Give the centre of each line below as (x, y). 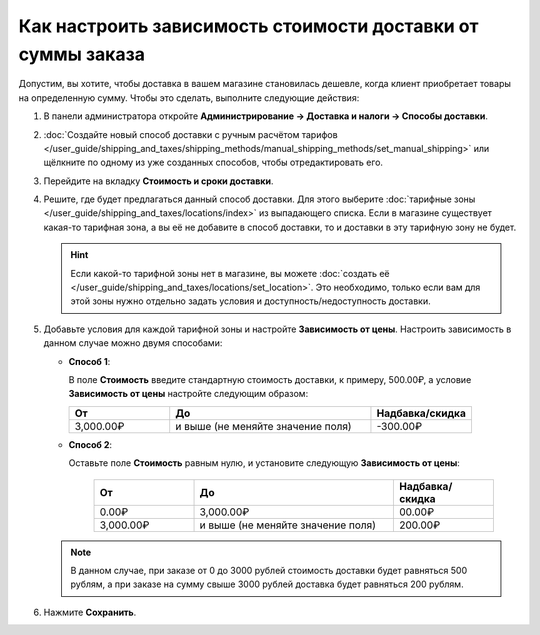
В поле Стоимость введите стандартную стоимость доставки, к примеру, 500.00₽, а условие (270, 379)
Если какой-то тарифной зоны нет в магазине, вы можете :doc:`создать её (230, 273)
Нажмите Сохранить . (90, 612)
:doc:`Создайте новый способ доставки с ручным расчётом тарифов (191, 134)
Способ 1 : (89, 361)
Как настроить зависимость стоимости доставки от (248, 26)
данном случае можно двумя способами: (133, 343)
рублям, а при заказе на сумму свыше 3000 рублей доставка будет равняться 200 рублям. (267, 584)
